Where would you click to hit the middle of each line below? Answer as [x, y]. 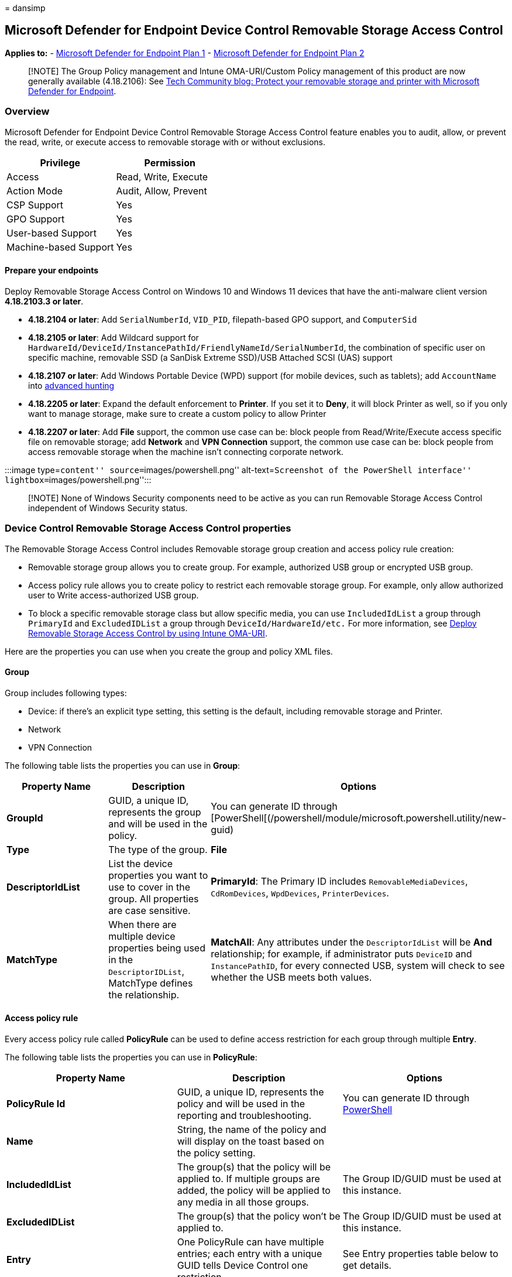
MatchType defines [151, 983]
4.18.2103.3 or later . [44, 301]
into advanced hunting [71, 385]
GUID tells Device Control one [243, 1265]
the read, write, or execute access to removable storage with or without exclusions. [165, 142]
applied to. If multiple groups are [248, 1179]
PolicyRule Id [36, 1104]
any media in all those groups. [243, 1202]
